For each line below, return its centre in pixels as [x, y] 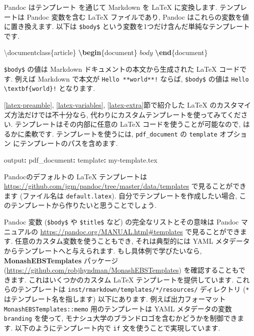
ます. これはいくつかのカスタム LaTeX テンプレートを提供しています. [122, 279]
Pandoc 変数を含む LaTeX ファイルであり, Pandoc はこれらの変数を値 [138, 16]
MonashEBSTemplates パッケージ [61, 260]
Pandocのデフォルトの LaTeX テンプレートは [76, 176]
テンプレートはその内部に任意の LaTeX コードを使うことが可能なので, [128, 124]
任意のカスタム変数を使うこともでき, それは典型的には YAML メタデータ [132, 241]
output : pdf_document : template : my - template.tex [81, 160]
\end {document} [181, 52]
